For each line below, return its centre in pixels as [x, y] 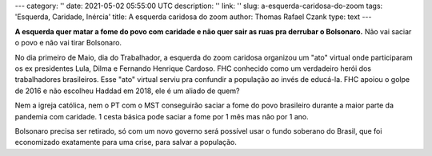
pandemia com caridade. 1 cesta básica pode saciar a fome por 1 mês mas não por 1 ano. [162, 116]
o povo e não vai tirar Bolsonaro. [68, 43]
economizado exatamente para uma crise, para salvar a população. [126, 142]
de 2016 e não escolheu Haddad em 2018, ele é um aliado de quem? [127, 91]
